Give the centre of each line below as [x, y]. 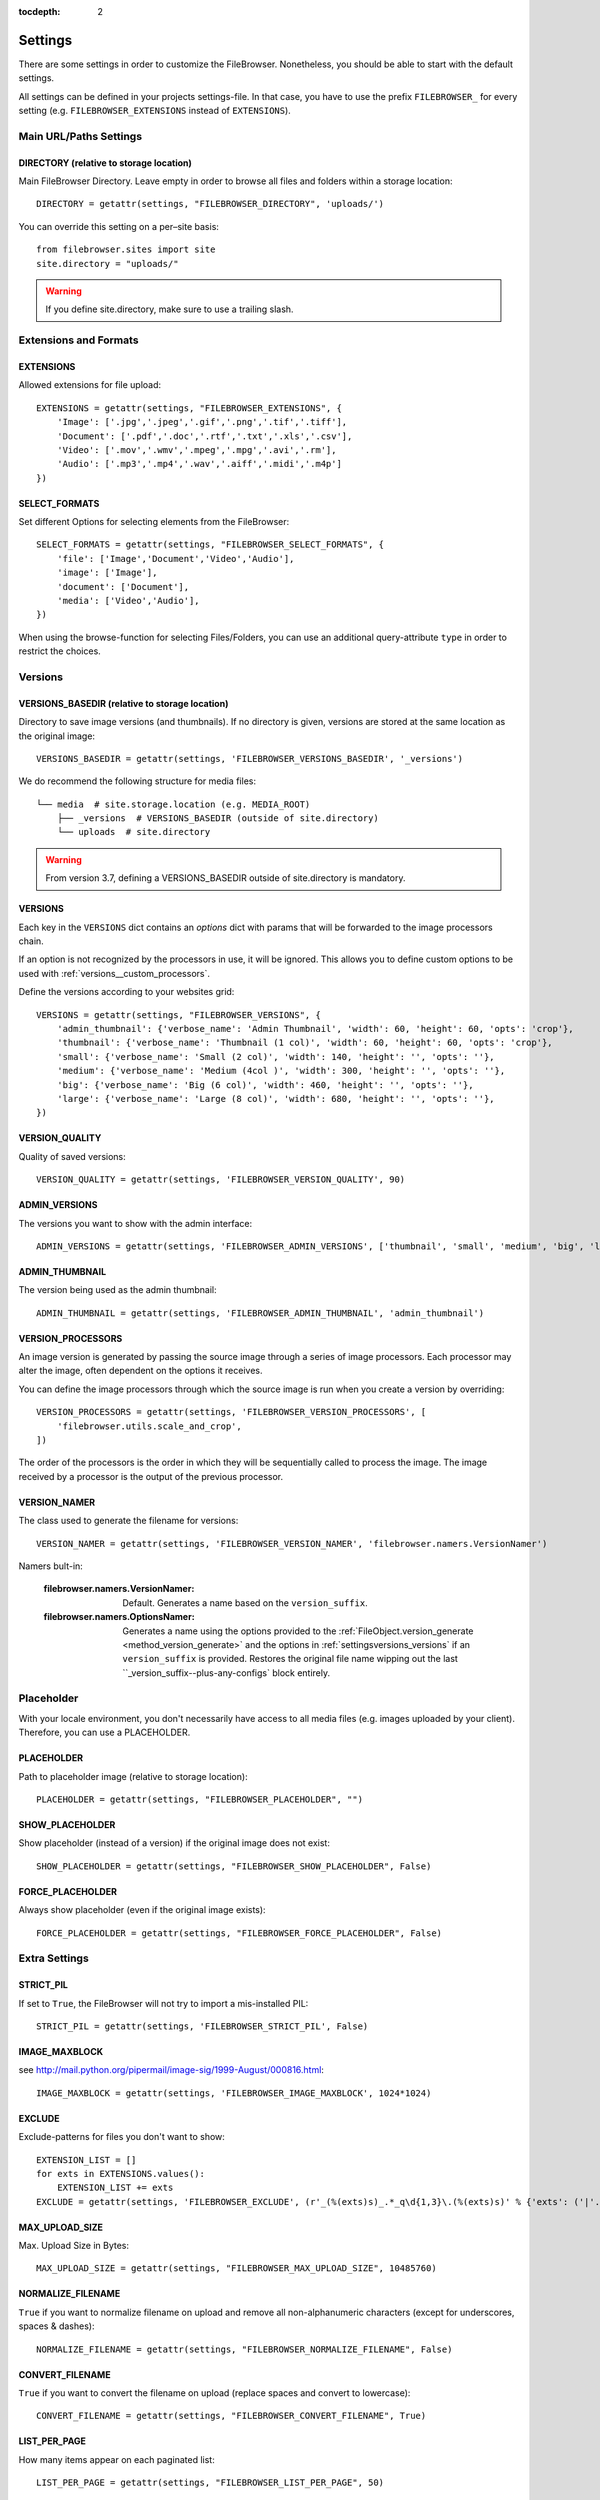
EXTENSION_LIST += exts [115, 2188]
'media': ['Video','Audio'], [128, 601]
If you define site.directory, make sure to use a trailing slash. [169, 309]
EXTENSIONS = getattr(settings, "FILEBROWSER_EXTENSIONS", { [189, 408]
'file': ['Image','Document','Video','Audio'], [175, 558]
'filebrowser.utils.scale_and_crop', [149, 1426]
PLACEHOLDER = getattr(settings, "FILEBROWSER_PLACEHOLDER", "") [200, 1799]
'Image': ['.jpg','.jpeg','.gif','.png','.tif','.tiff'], [202, 422]
